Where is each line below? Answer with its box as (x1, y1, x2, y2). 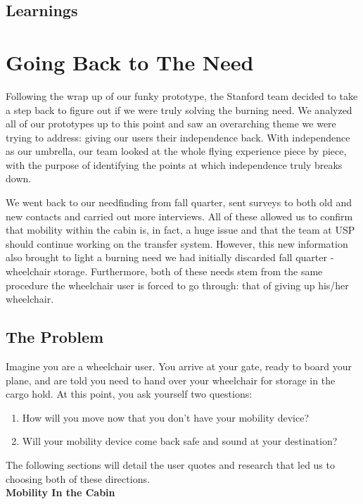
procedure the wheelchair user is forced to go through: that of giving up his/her (6, 277, 349, 292)
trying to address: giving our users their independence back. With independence (6, 130, 350, 144)
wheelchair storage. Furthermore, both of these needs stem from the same (6, 264, 323, 279)
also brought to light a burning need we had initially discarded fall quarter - (6, 250, 334, 265)
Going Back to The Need (6, 47, 254, 76)
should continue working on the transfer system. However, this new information (6, 236, 348, 251)
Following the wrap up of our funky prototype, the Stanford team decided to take (6, 88, 358, 103)
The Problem (6, 326, 104, 348)
